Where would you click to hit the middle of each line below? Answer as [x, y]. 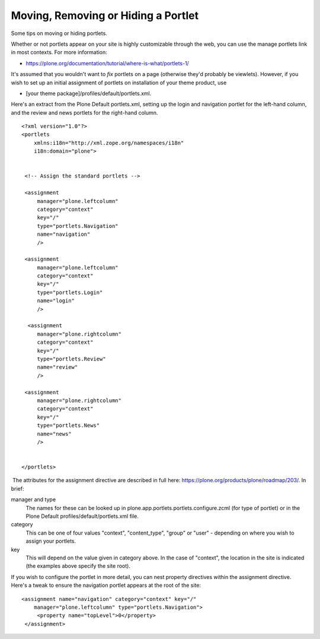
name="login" [56, 301]
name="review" [57, 367]
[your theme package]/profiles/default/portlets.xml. [89, 93]
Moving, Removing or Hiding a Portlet [105, 15]
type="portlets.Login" [70, 292]
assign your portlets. [51, 541]
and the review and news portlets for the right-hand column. [84, 112]
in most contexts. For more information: [59, 52]
